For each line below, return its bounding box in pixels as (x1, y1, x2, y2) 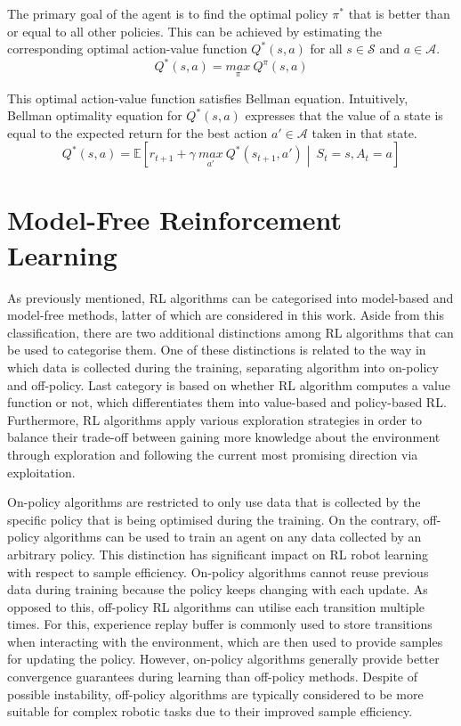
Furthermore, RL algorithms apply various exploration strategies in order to (7, 410, 423, 428)
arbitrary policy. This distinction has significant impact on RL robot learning (7, 544, 429, 563)
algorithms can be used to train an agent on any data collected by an (44, 527, 422, 546)
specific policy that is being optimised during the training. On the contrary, (7, 510, 419, 528)
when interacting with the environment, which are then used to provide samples (7, 632, 443, 650)
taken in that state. (311, 123, 417, 142)
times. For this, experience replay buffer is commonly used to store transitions (7, 615, 433, 633)
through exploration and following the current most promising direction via (7, 445, 418, 463)
